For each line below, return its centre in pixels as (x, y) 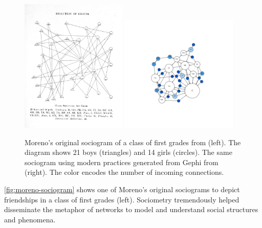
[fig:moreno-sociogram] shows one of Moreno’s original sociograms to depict (122, 189)
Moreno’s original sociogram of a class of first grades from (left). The (133, 142)
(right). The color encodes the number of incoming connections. (124, 172)
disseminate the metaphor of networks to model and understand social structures (131, 209)
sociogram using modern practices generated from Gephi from (122, 162)
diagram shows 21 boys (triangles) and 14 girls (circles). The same (128, 152)
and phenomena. (30, 219)
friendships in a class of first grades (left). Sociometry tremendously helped (122, 199)
